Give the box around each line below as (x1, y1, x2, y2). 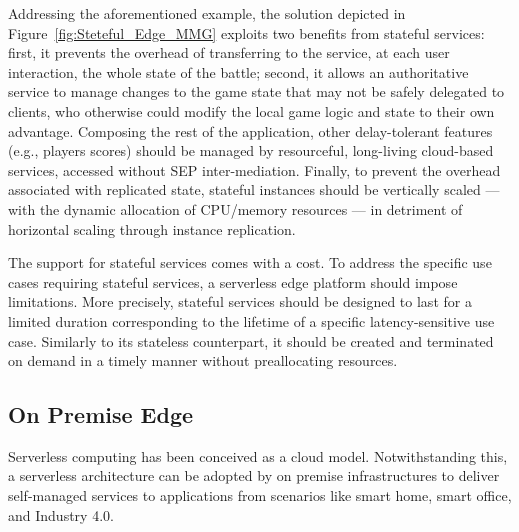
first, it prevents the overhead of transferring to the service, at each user (8, 42, 450, 63)
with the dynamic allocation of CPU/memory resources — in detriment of (8, 198, 463, 219)
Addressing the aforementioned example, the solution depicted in (8, 3, 406, 23)
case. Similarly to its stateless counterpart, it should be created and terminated (8, 330, 494, 351)
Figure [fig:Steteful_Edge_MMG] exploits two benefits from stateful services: (8, 22, 485, 43)
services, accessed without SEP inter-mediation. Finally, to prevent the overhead (8, 159, 501, 180)
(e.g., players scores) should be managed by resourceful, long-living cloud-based (8, 140, 494, 161)
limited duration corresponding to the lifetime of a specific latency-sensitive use (8, 310, 495, 331)
